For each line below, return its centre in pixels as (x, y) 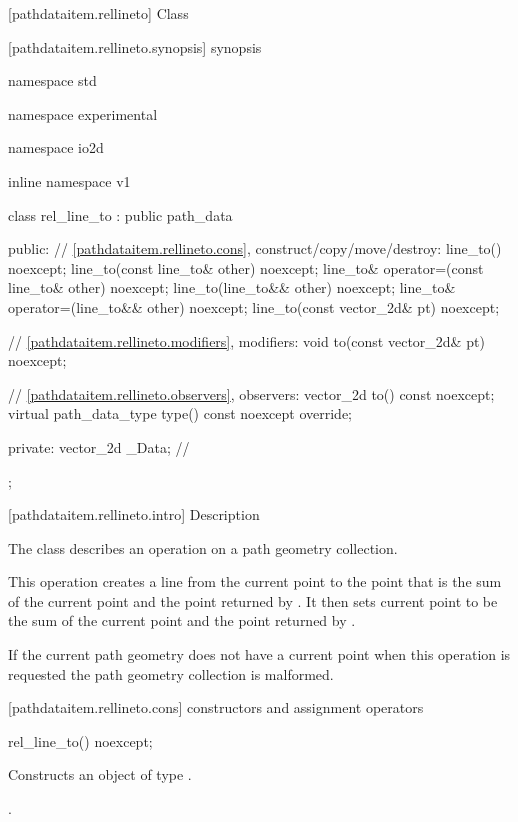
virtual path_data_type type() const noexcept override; (180, 413)
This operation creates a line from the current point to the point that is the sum (255, 581)
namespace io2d (56, 147)
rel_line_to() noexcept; (80, 740)
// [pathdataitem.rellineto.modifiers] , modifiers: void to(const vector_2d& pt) (246, 340)
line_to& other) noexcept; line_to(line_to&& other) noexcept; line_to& (232, 287)
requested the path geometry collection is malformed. (171, 673)
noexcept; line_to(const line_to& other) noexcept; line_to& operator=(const (246, 267)
